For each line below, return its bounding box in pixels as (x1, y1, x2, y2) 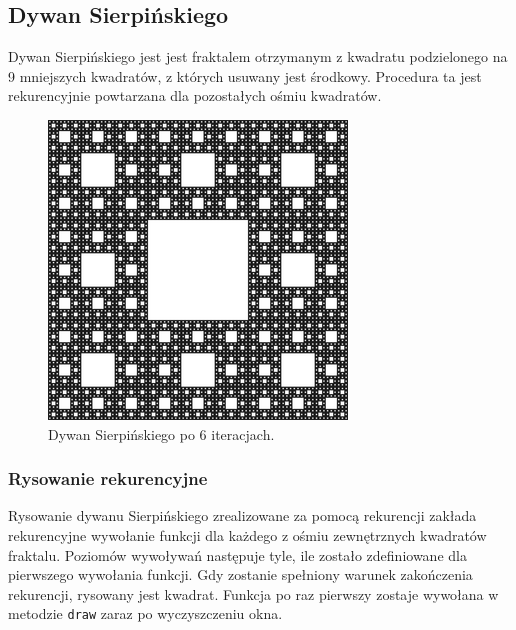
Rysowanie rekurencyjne (8, 466, 208, 491)
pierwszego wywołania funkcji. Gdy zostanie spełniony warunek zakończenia (8, 564, 473, 585)
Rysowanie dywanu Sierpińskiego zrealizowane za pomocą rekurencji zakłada (8, 505, 477, 526)
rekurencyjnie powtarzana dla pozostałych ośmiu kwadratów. (8, 85, 382, 106)
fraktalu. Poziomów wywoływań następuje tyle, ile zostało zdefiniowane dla (8, 544, 467, 565)
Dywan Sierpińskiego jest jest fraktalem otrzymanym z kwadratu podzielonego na (8, 46, 508, 67)
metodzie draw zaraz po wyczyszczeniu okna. (8, 603, 283, 624)
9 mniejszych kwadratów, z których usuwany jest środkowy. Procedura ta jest (8, 65, 482, 86)
